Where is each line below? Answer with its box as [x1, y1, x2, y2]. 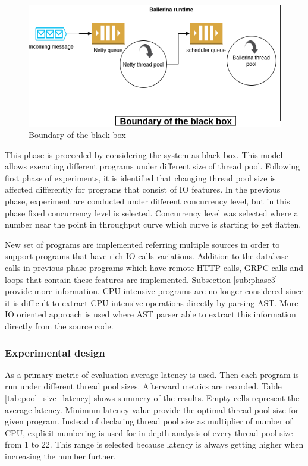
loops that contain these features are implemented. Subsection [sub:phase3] [5, 273, 278, 285]
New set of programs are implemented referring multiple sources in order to [5, 238, 280, 250]
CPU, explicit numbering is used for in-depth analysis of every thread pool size [5, 426, 293, 439]
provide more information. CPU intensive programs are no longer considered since [5, 285, 304, 297]
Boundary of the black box [29, 128, 126, 141]
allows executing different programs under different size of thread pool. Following [5, 160, 300, 172]
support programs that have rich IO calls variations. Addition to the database [5, 250, 288, 262]
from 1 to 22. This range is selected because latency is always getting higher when [5, 438, 304, 451]
